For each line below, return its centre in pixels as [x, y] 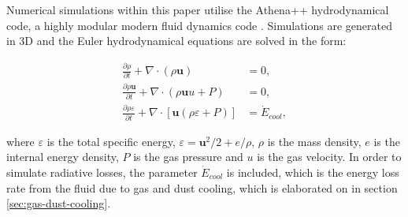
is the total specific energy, [111, 141]
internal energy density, [63, 157]
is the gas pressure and [188, 157]
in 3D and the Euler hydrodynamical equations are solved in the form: [176, 41]
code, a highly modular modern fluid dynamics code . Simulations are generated [199, 25]
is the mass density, [314, 141]
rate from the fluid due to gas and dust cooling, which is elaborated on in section [202, 187]
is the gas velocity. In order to [329, 157]
